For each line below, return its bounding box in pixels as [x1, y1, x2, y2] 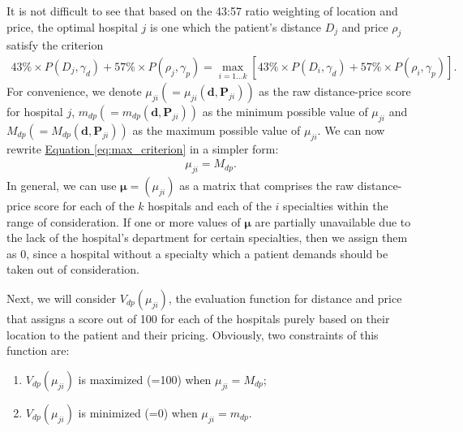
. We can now [317, 121, 385, 138]
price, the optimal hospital [6, 18, 138, 35]
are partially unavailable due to [255, 213, 411, 230]
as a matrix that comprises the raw [179, 177, 354, 194]
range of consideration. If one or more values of [6, 213, 241, 230]
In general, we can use [6, 177, 117, 194]
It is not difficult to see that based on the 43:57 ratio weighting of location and [6, 2, 398, 19]
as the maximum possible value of [132, 121, 301, 138]
